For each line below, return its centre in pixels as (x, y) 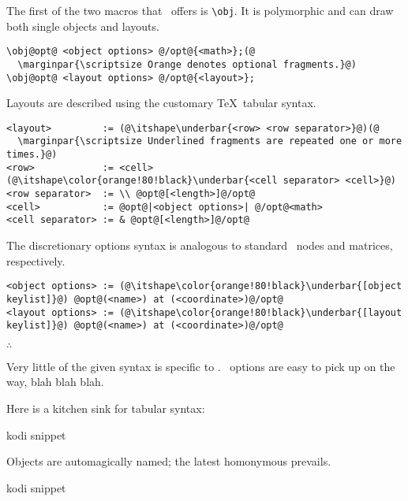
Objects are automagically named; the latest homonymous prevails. (169, 461)
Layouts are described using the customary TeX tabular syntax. (161, 103)
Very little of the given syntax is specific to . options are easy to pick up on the (201, 366)
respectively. (36, 260)
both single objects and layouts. (83, 26)
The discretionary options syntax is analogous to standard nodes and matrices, (200, 245)
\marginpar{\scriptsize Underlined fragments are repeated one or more (210, 141)
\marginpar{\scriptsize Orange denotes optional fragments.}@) (187, 64)
